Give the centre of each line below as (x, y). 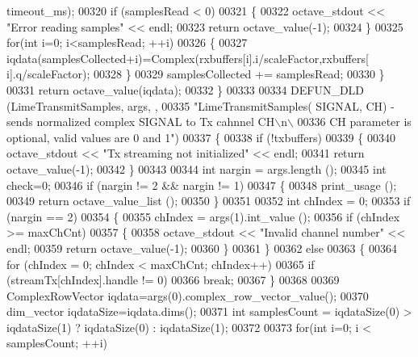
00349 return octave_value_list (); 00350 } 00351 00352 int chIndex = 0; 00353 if (209, 201)
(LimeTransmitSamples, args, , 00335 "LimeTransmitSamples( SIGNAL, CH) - (201, 105)
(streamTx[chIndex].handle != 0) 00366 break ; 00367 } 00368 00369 (173, 280)
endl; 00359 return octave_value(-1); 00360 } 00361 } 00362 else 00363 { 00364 (202, 248)
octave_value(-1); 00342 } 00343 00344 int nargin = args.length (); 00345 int (196, 168)
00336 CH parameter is (354, 122)
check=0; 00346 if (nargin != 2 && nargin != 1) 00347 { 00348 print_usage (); (202, 185)
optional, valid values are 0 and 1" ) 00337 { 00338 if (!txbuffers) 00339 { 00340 (201, 137)
